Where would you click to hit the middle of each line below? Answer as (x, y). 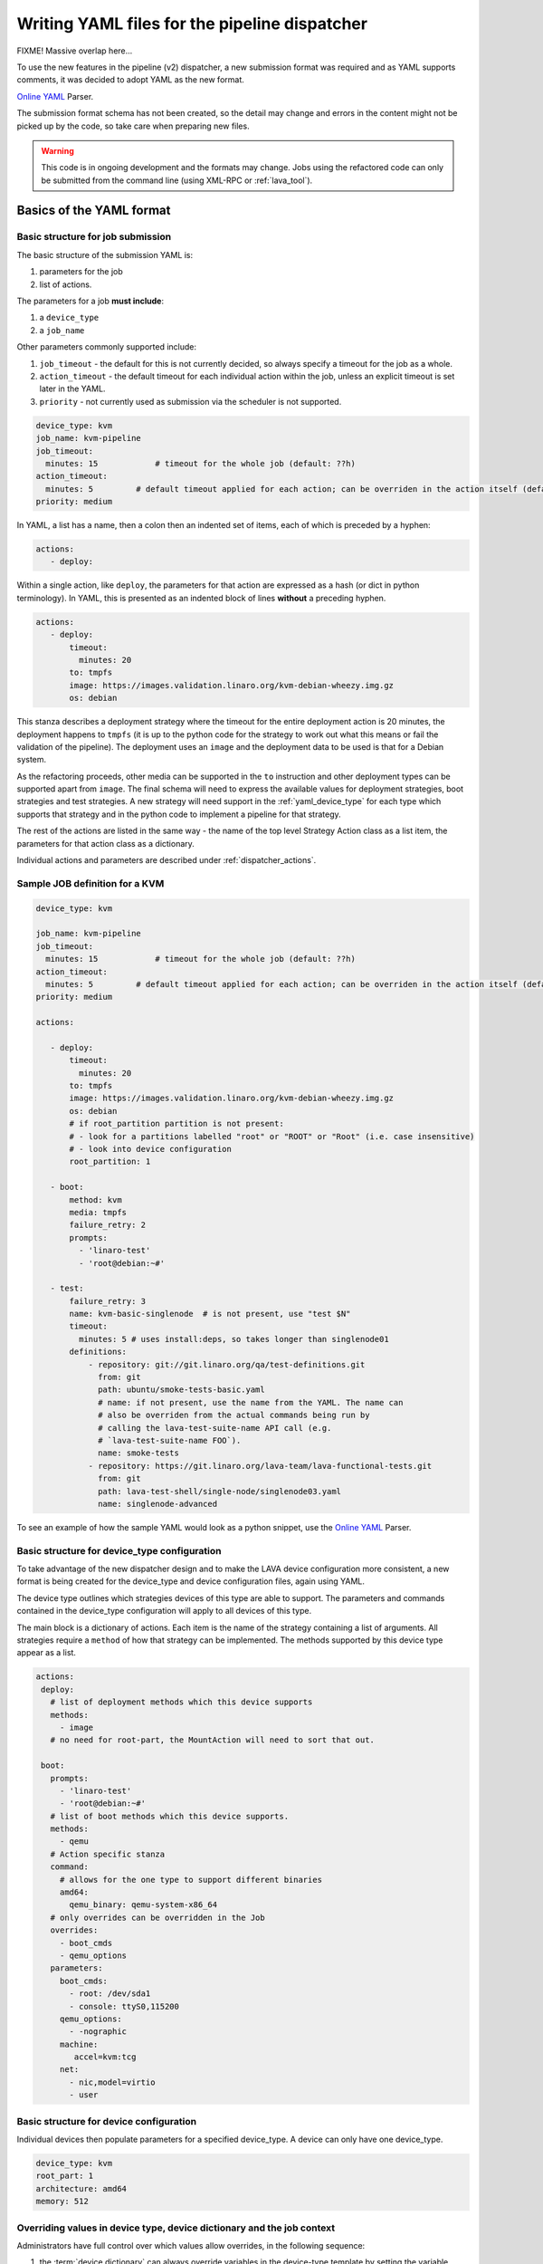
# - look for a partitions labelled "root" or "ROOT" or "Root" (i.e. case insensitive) (272, 1136)
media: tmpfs (98, 1212)
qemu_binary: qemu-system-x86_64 (143, 1905)
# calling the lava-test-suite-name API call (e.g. (215, 1428)
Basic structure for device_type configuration (119, 1550)
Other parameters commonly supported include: (107, 347)
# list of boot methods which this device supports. (170, 1816)
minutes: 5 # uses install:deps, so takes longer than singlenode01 (233, 1339)
